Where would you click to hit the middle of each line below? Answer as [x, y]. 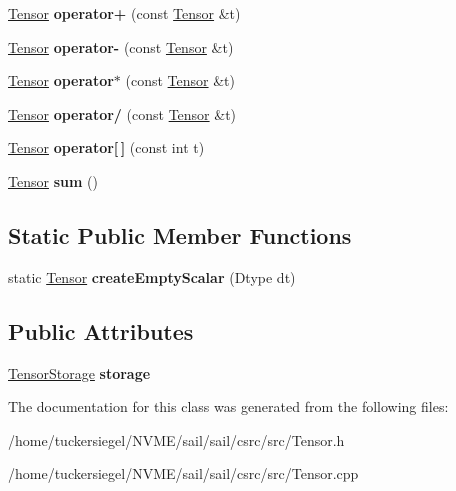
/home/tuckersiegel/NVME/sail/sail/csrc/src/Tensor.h [176, 439]
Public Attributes [101, 330]
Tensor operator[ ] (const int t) [106, 147]
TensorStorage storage [79, 372]
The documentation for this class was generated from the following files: [228, 406]
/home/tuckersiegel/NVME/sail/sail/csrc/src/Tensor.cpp [183, 473]
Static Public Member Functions [180, 234]
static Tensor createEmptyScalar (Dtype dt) [152, 276]
